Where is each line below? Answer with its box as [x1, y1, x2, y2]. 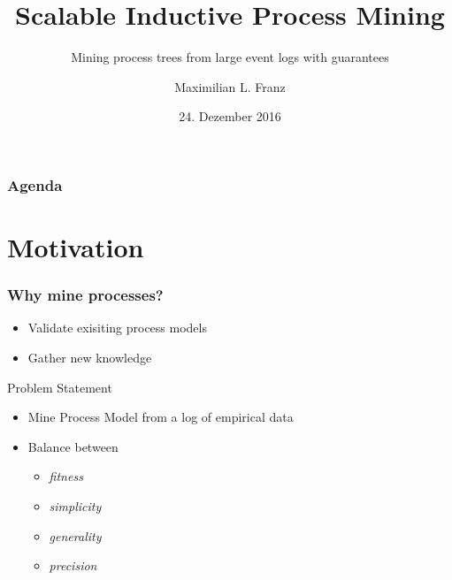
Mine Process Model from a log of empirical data [27, 408, 294, 426]
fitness [49, 467, 83, 485]
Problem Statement [7, 378, 112, 396]
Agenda [7, 173, 63, 195]
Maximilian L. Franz [174, 77, 286, 95]
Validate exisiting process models [27, 318, 207, 337]
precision [49, 556, 97, 575]
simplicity [49, 496, 102, 515]
